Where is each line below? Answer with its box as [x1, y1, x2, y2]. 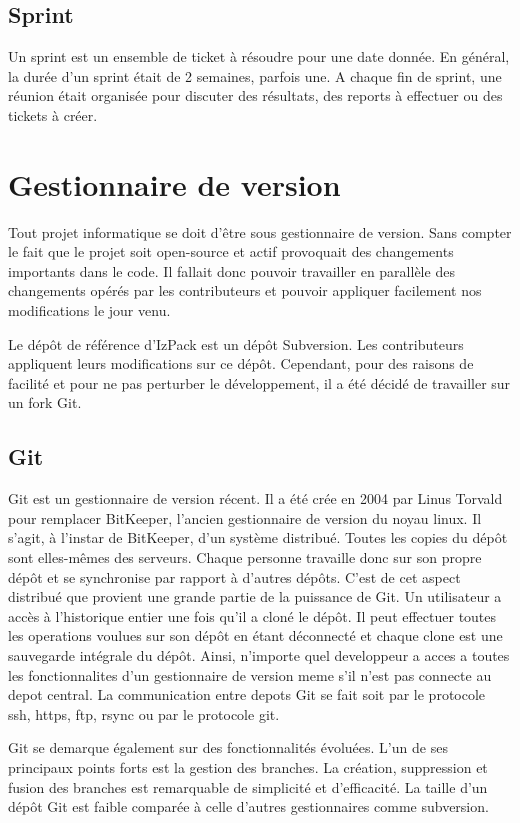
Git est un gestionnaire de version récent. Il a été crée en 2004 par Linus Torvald [8, 488, 503, 509]
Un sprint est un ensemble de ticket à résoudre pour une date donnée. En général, [8, 46, 510, 67]
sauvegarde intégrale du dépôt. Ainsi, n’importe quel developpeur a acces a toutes [8, 645, 510, 665]
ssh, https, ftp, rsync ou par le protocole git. [8, 703, 280, 724]
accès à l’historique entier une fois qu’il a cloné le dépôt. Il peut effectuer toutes [8, 605, 497, 626]
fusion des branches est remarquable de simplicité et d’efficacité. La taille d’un [8, 776, 488, 797]
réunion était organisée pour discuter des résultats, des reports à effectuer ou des [8, 85, 503, 106]
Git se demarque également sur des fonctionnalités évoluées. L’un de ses [8, 737, 448, 758]
